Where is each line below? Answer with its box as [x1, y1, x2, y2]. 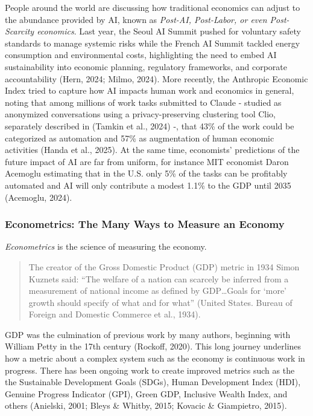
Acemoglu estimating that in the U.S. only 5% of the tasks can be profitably [5, 167, 288, 180]
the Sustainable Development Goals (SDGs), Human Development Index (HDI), [5, 375, 301, 388]
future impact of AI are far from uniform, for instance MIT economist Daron [5, 155, 289, 167]
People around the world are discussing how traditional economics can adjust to [5, 1, 300, 13]
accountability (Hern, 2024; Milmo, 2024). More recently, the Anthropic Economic [5, 72, 308, 85]
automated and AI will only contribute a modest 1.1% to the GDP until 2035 [5, 178, 291, 191]
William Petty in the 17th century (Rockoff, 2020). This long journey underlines [5, 340, 302, 353]
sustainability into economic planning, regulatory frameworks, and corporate [5, 60, 287, 73]
